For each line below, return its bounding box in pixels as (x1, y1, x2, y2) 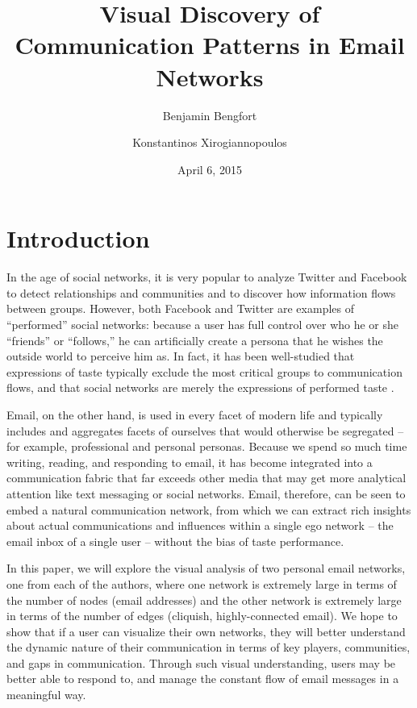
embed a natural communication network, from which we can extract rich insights (6, 501, 411, 518)
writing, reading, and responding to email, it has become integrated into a (6, 453, 373, 470)
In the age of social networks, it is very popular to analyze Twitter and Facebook (6, 269, 407, 285)
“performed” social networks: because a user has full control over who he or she (6, 316, 399, 332)
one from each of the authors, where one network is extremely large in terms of (6, 575, 397, 592)
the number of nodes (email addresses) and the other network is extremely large (6, 591, 402, 608)
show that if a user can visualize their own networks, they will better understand (6, 623, 406, 639)
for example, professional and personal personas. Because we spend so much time (6, 438, 407, 455)
